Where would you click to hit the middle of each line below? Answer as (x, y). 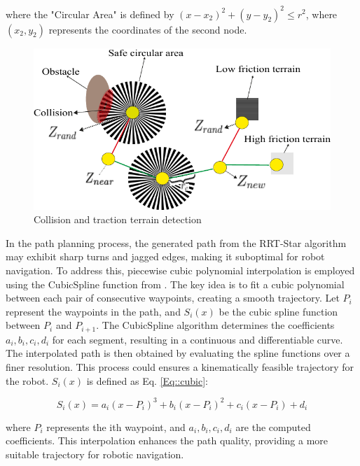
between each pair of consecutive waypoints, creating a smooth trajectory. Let (173, 298)
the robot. (27, 380)
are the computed (273, 426)
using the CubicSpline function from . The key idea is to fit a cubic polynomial (175, 284)
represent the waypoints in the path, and (93, 311)
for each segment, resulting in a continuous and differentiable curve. (198, 339)
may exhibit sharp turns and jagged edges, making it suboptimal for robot (165, 256)
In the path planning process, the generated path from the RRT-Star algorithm (176, 242)
